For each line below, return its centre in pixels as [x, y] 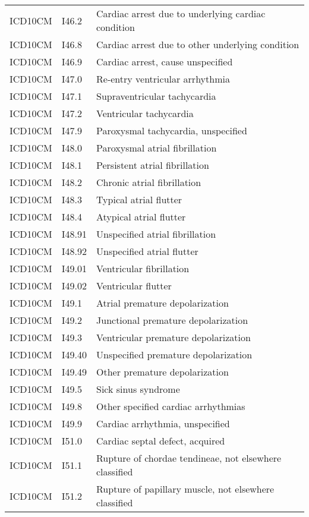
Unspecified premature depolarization [174, 354]
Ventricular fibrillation [143, 268]
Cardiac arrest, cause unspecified [165, 62]
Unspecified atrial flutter [147, 251]
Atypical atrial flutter [141, 217]
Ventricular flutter [134, 286]
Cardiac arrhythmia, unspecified [163, 423]
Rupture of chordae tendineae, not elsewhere [189, 458]
